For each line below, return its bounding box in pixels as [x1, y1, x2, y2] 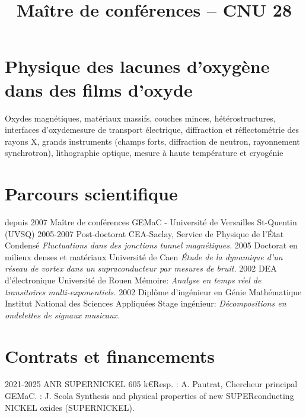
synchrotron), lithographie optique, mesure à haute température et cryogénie [5, 146, 283, 159]
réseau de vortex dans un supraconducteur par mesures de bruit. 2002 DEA [5, 262, 277, 275]
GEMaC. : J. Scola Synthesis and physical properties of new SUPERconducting [5, 390, 294, 402]
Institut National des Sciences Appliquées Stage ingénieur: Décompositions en [5, 297, 286, 309]
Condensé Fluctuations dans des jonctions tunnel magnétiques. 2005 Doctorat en [5, 239, 298, 251]
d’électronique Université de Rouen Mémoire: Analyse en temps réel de [5, 273, 262, 286]
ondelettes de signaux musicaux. [5, 308, 120, 321]
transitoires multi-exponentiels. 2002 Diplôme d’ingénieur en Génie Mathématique [5, 285, 302, 298]
